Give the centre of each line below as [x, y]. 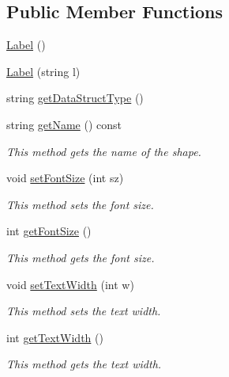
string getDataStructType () [75, 98]
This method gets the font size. [81, 257]
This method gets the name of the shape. [104, 151]
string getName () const [64, 124]
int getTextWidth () [55, 337]
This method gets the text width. [84, 364]
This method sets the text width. [84, 311]
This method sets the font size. [80, 204]
